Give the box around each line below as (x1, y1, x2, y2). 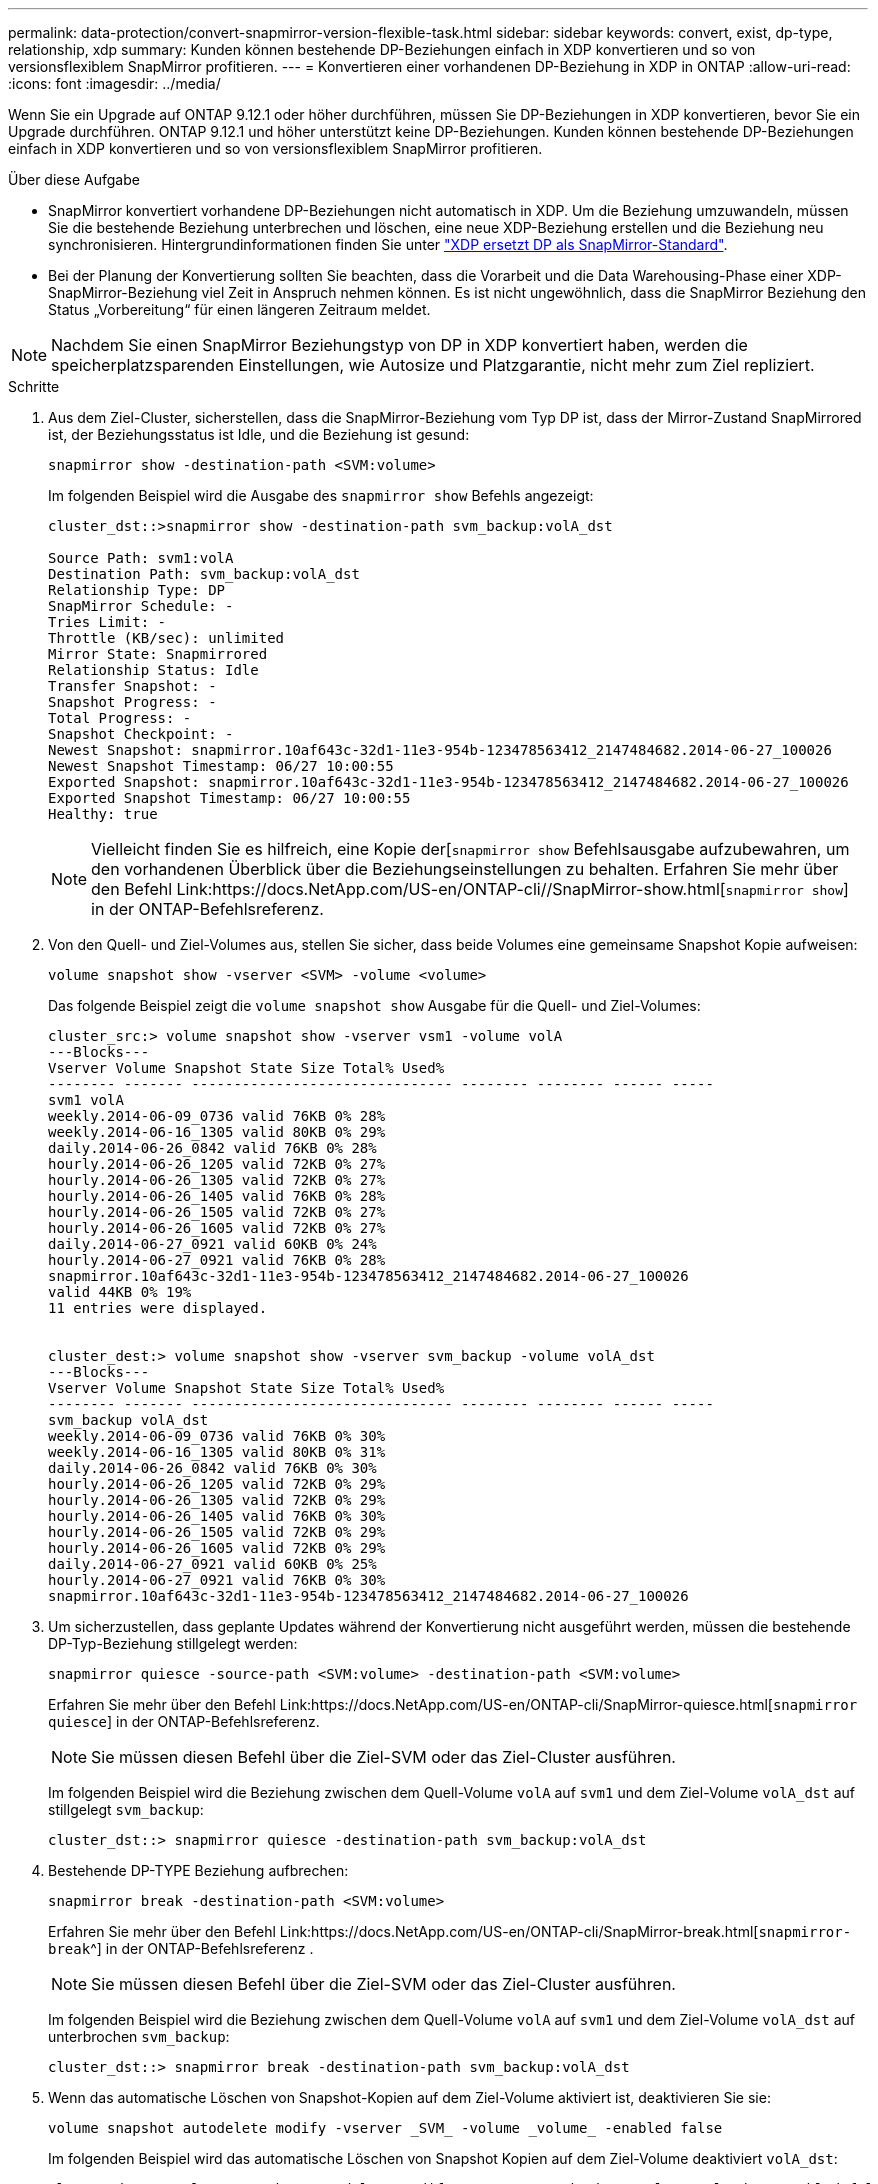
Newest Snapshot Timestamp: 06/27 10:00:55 (48, 758, 394, 774)
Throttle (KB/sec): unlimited (48, 630, 285, 646)
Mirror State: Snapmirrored (48, 646, 268, 662)
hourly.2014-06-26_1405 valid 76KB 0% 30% (48, 1508, 386, 1524)
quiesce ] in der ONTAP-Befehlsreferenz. (48, 1713, 320, 1730)
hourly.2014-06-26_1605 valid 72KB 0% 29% (48, 1540, 386, 1556)
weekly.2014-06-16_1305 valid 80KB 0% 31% (48, 1444, 386, 1460)
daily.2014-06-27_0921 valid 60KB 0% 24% (48, 1236, 377, 1252)
